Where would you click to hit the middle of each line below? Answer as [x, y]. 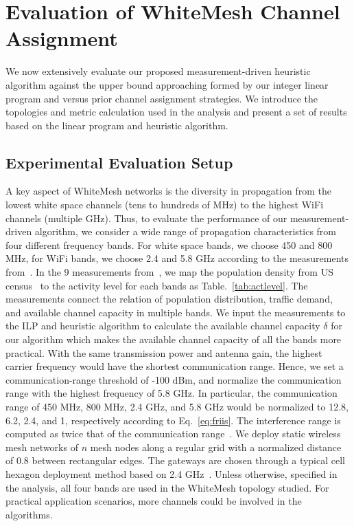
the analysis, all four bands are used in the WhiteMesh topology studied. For [167, 487]
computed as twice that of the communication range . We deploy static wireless [173, 434]
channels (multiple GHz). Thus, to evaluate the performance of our [146, 218]
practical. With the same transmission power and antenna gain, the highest [164, 352]
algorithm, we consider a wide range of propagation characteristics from [185, 231]
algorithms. [29, 514]
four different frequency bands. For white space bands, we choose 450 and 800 [169, 244]
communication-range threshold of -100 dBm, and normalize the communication [174, 379]
